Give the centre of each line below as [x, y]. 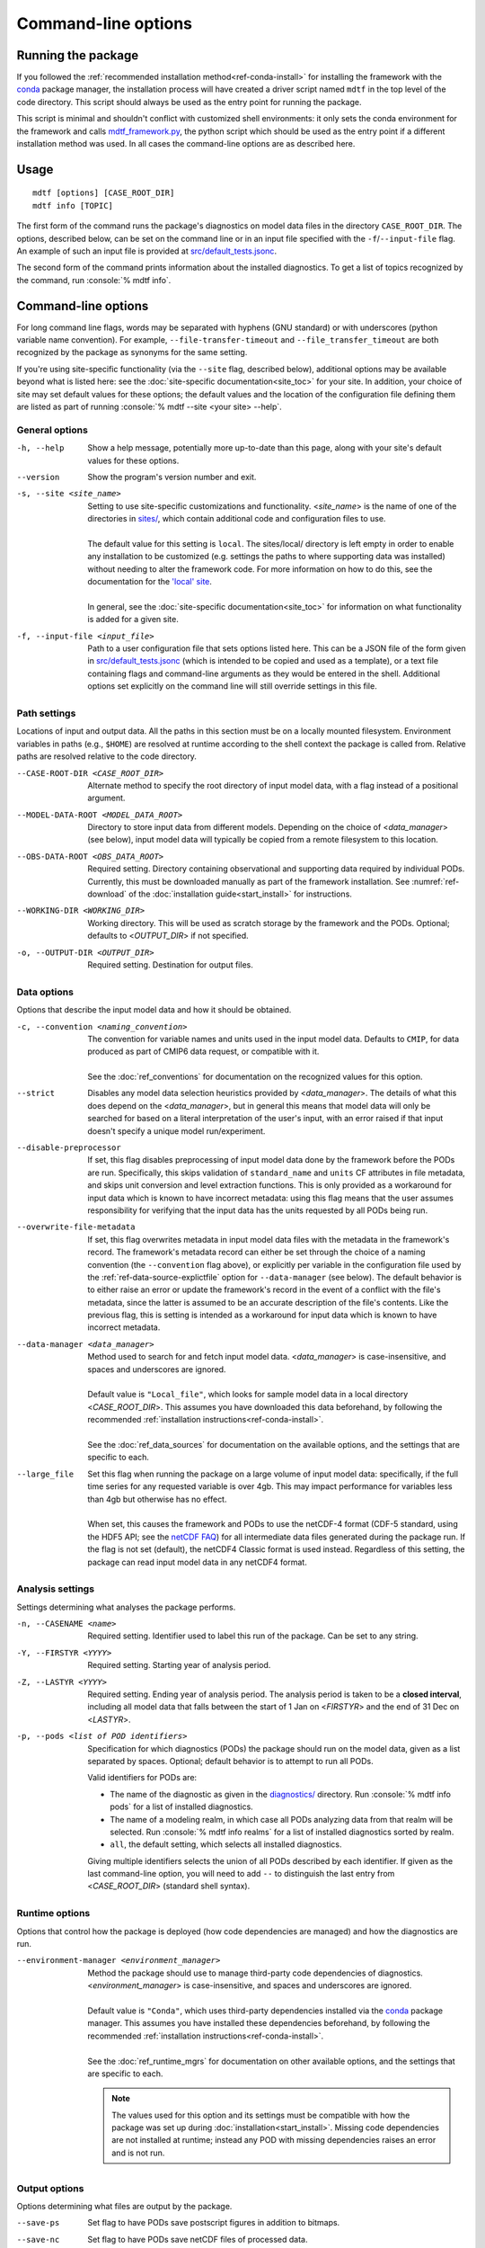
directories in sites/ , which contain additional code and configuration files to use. [237, 519]
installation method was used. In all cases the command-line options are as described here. [186, 144]
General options [53, 430]
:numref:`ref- [436, 881]
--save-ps [38, 2223]
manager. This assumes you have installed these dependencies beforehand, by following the [259, 2023]
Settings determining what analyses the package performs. [126, 1607]
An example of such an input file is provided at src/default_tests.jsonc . [147, 251]
